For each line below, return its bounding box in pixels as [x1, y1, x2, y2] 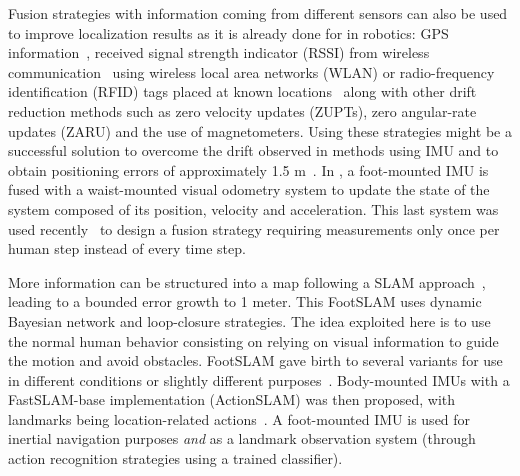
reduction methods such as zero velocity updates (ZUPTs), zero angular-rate [8, 100, 477, 121]
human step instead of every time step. [8, 238, 246, 259]
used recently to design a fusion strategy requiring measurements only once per [8, 218, 500, 239]
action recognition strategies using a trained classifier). [8, 448, 343, 469]
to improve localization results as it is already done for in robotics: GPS [8, 22, 449, 43]
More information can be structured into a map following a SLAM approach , [8, 271, 486, 292]
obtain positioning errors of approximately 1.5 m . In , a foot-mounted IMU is [8, 159, 489, 180]
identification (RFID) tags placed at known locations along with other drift [8, 81, 477, 102]
